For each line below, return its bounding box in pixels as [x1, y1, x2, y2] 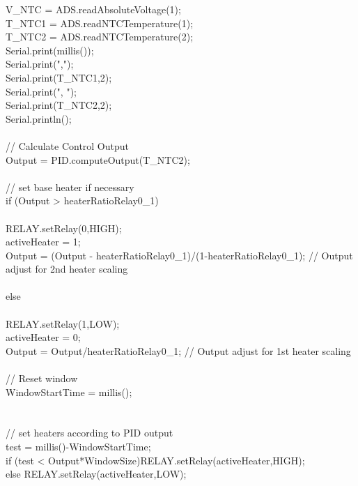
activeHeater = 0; [6, 330, 81, 344]
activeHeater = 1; [6, 234, 81, 249]
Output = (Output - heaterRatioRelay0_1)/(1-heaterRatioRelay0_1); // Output [6, 248, 353, 262]
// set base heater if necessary [6, 179, 134, 194]
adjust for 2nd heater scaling [6, 261, 128, 276]
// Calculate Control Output [6, 138, 130, 153]
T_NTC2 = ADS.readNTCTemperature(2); [6, 29, 194, 44]
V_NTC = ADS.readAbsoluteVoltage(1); [6, 2, 181, 16]
